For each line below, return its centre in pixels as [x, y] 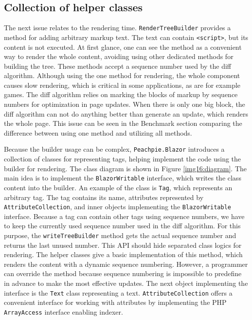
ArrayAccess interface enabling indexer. [63, 311]
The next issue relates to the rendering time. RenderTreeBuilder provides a [117, 28]
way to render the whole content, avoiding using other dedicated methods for [119, 56]
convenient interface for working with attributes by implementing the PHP [115, 302]
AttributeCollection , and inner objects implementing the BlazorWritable [117, 207]
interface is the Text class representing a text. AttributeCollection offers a [118, 292]
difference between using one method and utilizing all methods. [98, 132]
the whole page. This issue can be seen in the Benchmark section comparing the [123, 123]
